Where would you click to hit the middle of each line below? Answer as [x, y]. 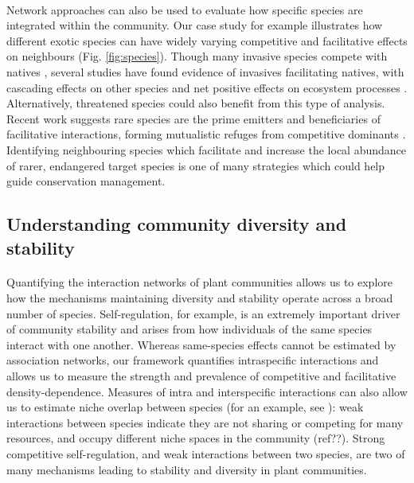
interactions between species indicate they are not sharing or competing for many [205, 422]
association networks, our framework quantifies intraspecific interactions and [193, 360]
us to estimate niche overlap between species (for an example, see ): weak [185, 407]
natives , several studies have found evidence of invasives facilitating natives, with [205, 71]
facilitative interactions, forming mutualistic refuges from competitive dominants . [206, 134]
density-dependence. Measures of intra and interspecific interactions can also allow [207, 391]
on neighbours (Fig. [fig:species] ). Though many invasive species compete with [197, 56]
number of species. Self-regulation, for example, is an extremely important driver [203, 313]
